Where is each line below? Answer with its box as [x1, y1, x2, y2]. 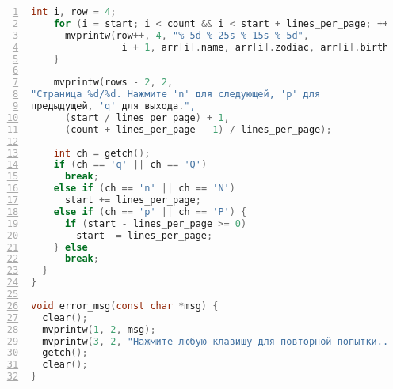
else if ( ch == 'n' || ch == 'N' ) [53, 183, 235, 194]
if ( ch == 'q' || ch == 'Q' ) [53, 159, 208, 171]
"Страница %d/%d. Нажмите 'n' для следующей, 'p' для [31, 89, 321, 100]
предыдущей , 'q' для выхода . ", [31, 100, 196, 111]
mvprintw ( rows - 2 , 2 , [53, 77, 174, 89]
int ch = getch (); [53, 147, 151, 159]
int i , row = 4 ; [31, 6, 116, 17]
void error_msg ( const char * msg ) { [31, 300, 219, 312]
